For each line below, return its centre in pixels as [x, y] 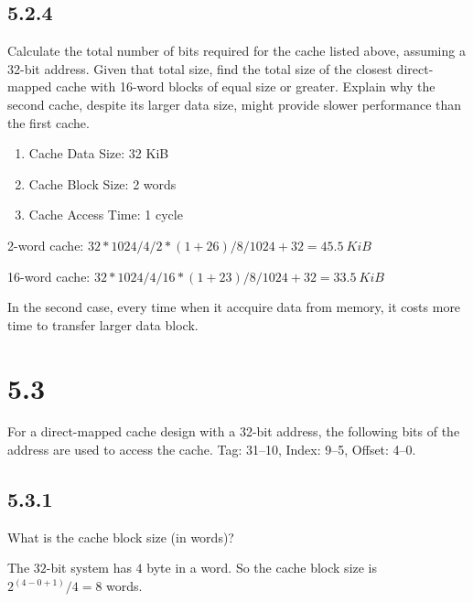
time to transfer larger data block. [103, 324]
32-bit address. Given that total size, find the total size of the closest [200, 68]
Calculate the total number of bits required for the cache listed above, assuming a [236, 51]
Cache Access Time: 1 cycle [106, 215]
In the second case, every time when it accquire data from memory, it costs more [234, 307]
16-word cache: [49, 276]
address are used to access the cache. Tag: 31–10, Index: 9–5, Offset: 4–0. [212, 450]
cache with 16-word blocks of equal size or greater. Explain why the [246, 86]
